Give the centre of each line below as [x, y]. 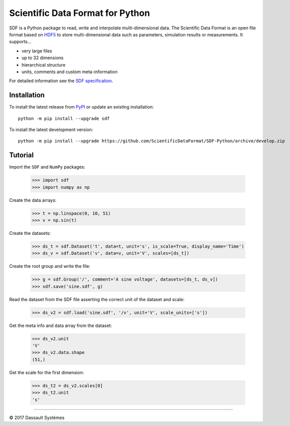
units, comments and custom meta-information [70, 72]
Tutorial [22, 155]
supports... [20, 42]
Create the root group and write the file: [50, 266]
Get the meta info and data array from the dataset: [61, 325]
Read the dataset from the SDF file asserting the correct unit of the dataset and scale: [97, 299]
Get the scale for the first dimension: [47, 372]
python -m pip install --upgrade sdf [64, 118]
